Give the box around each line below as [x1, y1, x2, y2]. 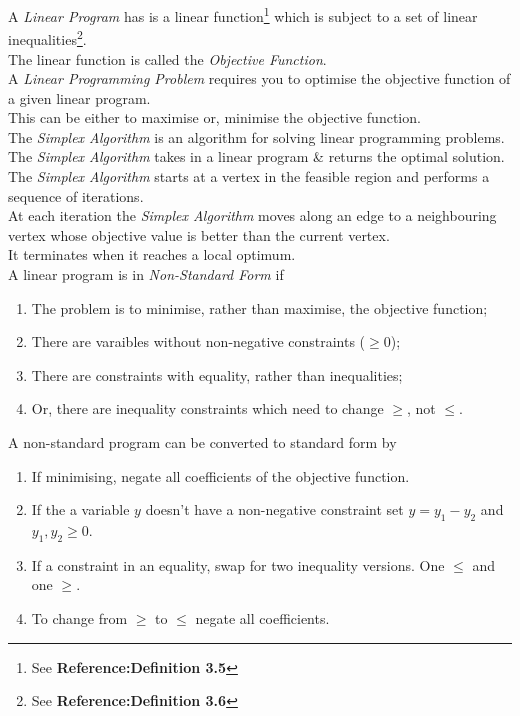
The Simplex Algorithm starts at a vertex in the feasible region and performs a [8, 166, 490, 187]
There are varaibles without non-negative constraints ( [31, 331, 366, 352]
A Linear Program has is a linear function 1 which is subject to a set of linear [8, 3, 478, 26]
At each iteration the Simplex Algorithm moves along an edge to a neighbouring [8, 205, 497, 226]
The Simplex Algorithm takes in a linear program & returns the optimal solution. [8, 146, 505, 167]
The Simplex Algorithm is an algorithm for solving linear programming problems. [8, 126, 505, 147]
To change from [31, 607, 128, 628]
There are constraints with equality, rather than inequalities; [31, 364, 403, 385]
